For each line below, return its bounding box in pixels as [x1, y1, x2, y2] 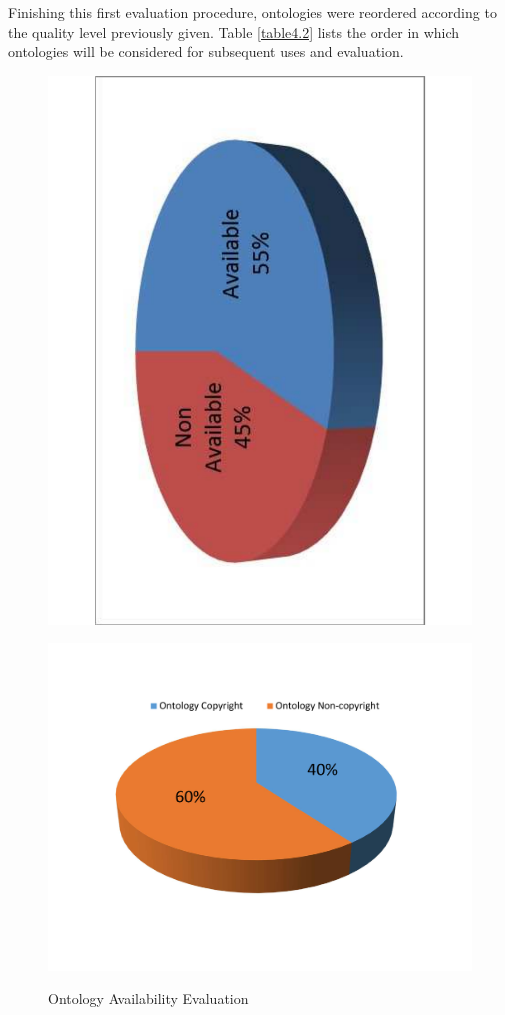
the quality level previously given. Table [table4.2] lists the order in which [8, 21, 460, 42]
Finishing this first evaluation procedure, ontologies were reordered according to [8, 2, 497, 22]
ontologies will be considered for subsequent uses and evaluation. [8, 41, 404, 62]
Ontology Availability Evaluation [48, 988, 249, 1009]
